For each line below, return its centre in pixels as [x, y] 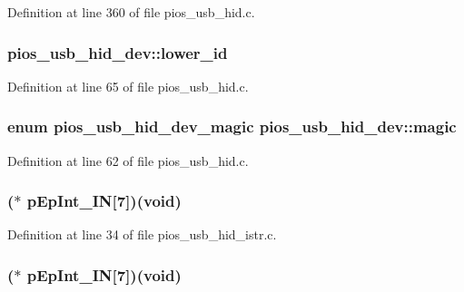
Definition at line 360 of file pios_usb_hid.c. [131, 12]
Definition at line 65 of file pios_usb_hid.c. [128, 86]
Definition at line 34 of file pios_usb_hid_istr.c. [142, 234]
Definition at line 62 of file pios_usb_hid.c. [128, 160]
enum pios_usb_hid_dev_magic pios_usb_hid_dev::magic [232, 127]
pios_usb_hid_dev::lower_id [118, 52]
